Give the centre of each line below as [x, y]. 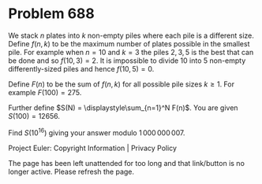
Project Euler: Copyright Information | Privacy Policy [93, 148]
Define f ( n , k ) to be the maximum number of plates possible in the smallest [129, 43]
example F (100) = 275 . [45, 92]
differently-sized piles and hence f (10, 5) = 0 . [81, 68]
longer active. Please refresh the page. [71, 171]
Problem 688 [51, 14]
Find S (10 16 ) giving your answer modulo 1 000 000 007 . [97, 132]
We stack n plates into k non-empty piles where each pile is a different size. [131, 35]
